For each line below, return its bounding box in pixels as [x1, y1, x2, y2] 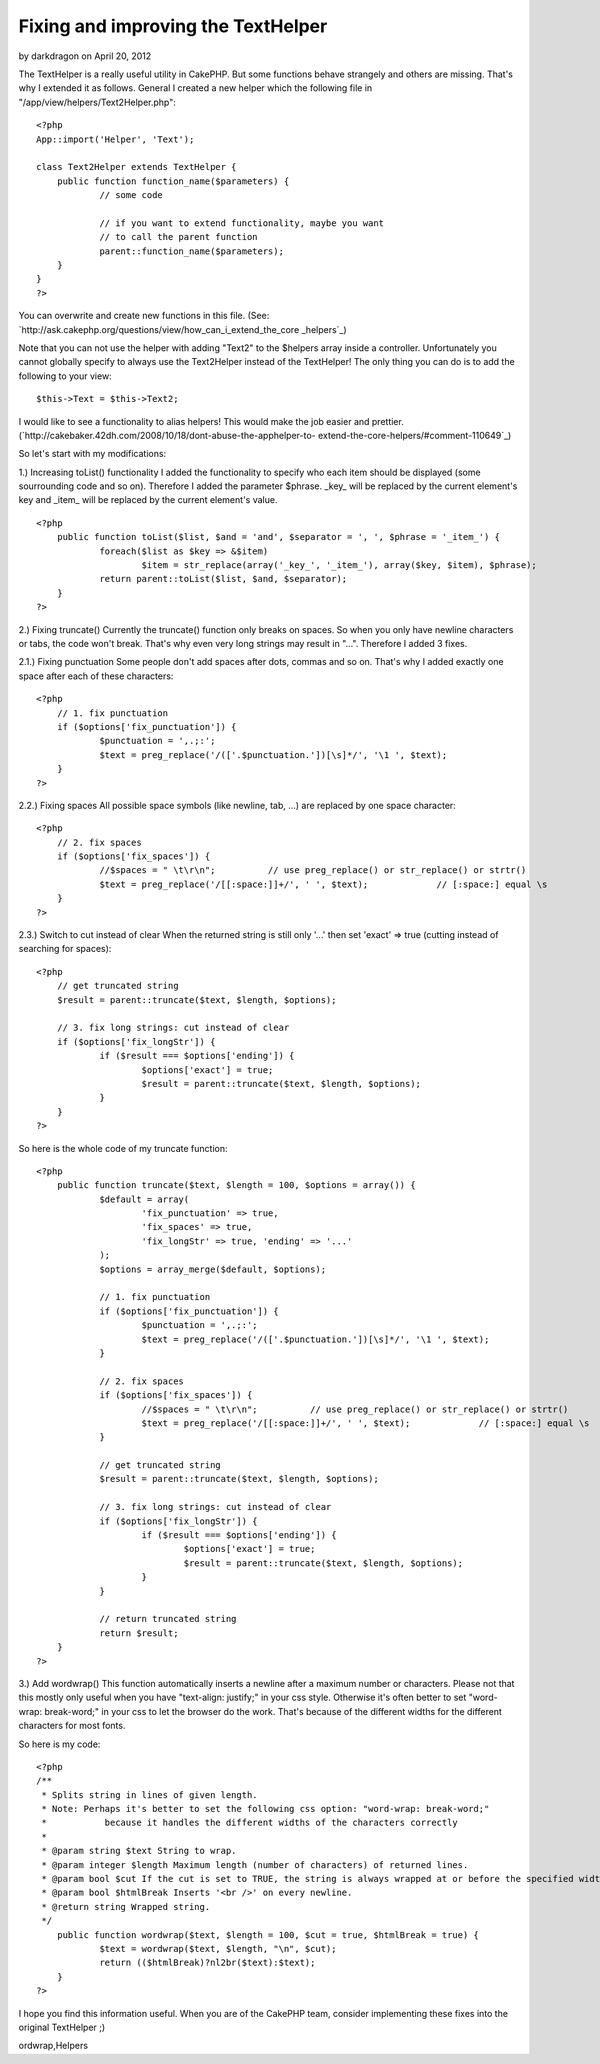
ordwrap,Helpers [18, 2040, 89, 2052]
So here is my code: [18, 1738, 101, 1750]
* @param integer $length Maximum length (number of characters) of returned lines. [41, 1859, 469, 1870]
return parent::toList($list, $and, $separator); [99, 573, 348, 585]
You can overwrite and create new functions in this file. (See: [18, 310, 270, 322]
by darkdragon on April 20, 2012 [18, 50, 152, 62]
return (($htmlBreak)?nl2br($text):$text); [99, 1957, 316, 1969]
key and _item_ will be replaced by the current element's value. [18, 494, 278, 506]
